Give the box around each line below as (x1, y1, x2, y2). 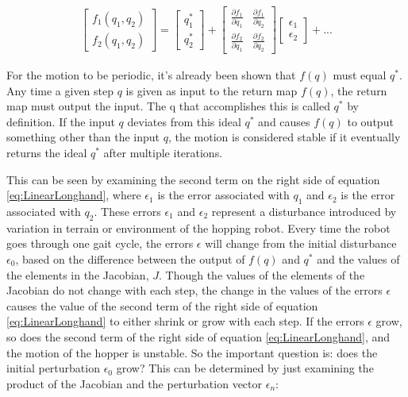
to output (347, 113, 394, 129)
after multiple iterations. (103, 145, 223, 161)
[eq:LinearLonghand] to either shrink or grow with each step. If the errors (6, 313, 364, 330)
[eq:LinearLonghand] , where (6, 187, 141, 203)
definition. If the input (6, 113, 115, 129)
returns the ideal (6, 145, 87, 161)
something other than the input (6, 129, 160, 145)
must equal (333, 67, 387, 83)
